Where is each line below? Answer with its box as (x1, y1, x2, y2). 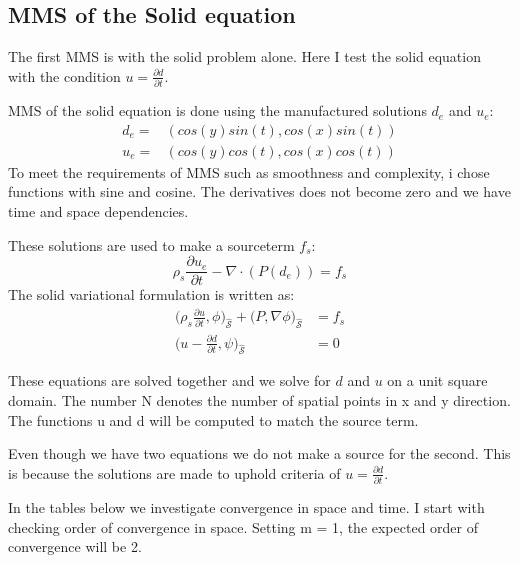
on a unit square (387, 370, 488, 391)
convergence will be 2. (8, 536, 142, 557)
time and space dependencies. (8, 200, 189, 221)
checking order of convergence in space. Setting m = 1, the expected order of (8, 516, 479, 537)
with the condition (8, 65, 121, 86)
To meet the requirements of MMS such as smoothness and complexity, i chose (8, 161, 490, 182)
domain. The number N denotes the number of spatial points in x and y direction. (8, 390, 511, 411)
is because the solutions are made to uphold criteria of (8, 462, 341, 483)
